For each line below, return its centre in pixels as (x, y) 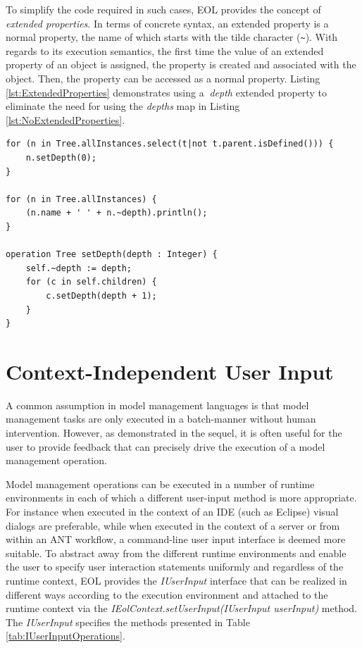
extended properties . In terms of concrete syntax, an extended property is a (167, 23)
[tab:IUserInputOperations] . (65, 636)
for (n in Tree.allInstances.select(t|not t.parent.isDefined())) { (170, 144)
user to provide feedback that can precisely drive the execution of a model (166, 446)
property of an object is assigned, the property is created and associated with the (181, 64)
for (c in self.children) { (91, 282)
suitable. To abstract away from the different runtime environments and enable (176, 553)
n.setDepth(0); (61, 158)
